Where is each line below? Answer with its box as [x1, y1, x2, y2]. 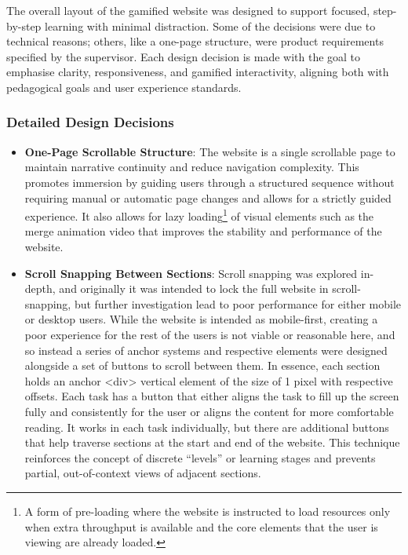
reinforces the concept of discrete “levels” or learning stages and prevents [24, 449, 376, 466]
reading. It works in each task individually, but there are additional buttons [24, 418, 389, 435]
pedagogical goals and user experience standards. [6, 79, 242, 95]
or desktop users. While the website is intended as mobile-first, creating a [24, 311, 378, 327]
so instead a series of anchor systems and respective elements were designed [24, 341, 388, 358]
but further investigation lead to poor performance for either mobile [74, 295, 402, 312]
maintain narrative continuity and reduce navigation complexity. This [24, 159, 359, 175]
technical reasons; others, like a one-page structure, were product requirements [6, 33, 384, 49]
